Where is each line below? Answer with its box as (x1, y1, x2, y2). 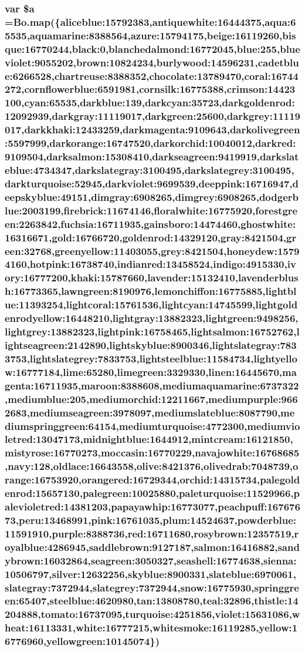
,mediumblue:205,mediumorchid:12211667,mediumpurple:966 (5, 391, 298, 406)
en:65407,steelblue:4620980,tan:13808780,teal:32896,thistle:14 (5, 593, 299, 608)
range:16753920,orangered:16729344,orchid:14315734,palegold (5, 472, 300, 487)
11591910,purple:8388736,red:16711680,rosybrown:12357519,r (5, 526, 299, 540)
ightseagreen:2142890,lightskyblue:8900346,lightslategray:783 (5, 337, 297, 352)
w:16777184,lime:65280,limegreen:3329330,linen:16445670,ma (5, 364, 297, 379)
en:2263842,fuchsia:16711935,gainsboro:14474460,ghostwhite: (5, 216, 296, 231)
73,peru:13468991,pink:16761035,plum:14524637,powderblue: (5, 512, 297, 527)
